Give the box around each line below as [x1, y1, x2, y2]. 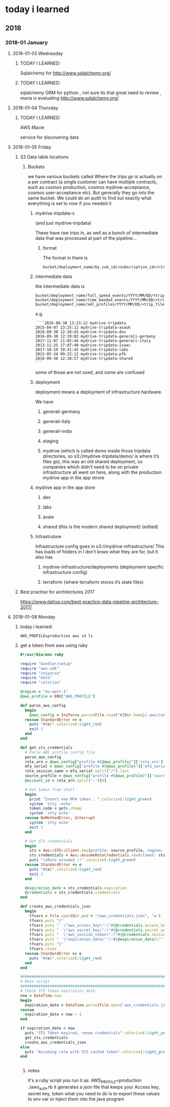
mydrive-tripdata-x [35, 210, 75, 216]
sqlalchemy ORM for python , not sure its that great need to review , [20, 90, 162, 96]
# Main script [20, 979, 50, 984]
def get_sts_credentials [20, 745, 73, 750]
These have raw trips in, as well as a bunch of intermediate [35, 229, 158, 236]
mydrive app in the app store [35, 484, 95, 490]
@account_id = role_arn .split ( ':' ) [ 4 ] [24, 778, 107, 783]
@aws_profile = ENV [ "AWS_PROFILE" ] [20, 694, 95, 699]
